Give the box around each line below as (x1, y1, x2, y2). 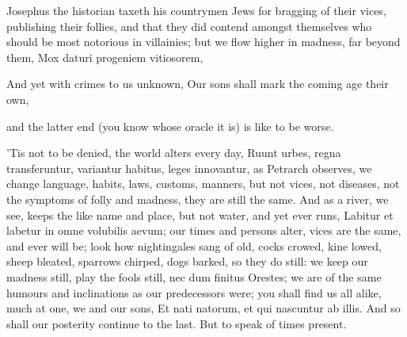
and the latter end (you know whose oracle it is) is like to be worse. (6, 117, 334, 134)
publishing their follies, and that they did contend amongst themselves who (6, 17, 372, 34)
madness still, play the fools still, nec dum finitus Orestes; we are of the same (6, 268, 382, 285)
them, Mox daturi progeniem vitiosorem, (6, 48, 203, 65)
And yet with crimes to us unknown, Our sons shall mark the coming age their (6, 75, 389, 92)
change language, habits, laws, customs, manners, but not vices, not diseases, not (6, 175, 400, 192)
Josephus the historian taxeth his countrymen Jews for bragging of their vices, (6, 2, 386, 18)
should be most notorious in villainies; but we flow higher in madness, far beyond (6, 33, 401, 50)
